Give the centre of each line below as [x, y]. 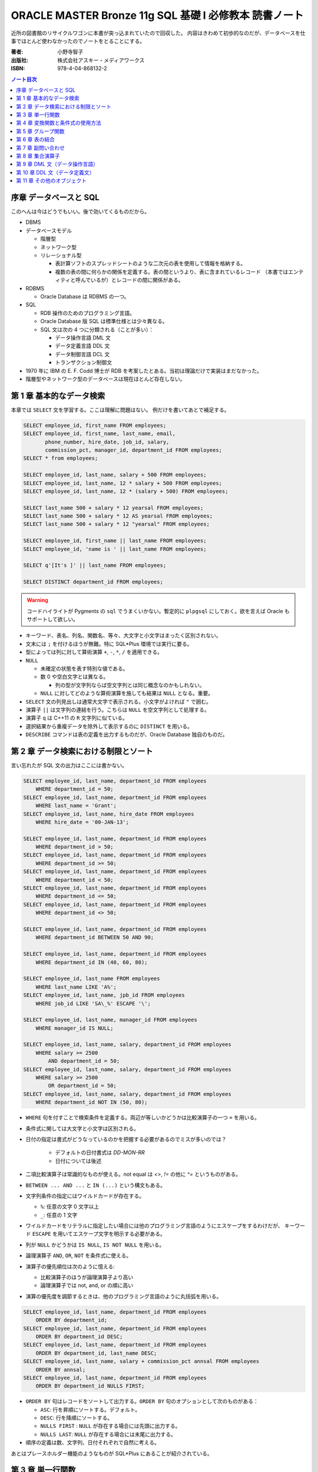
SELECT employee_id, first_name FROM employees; [95, 425]
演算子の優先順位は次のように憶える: [70, 1267]
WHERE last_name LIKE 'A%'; [76, 987]
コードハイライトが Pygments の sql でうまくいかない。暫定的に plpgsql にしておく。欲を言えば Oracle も [158, 611]
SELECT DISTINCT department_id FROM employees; [93, 582]
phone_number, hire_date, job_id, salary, [107, 442]
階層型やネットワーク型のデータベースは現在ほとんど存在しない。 [105, 379]
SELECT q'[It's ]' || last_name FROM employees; [95, 566]
